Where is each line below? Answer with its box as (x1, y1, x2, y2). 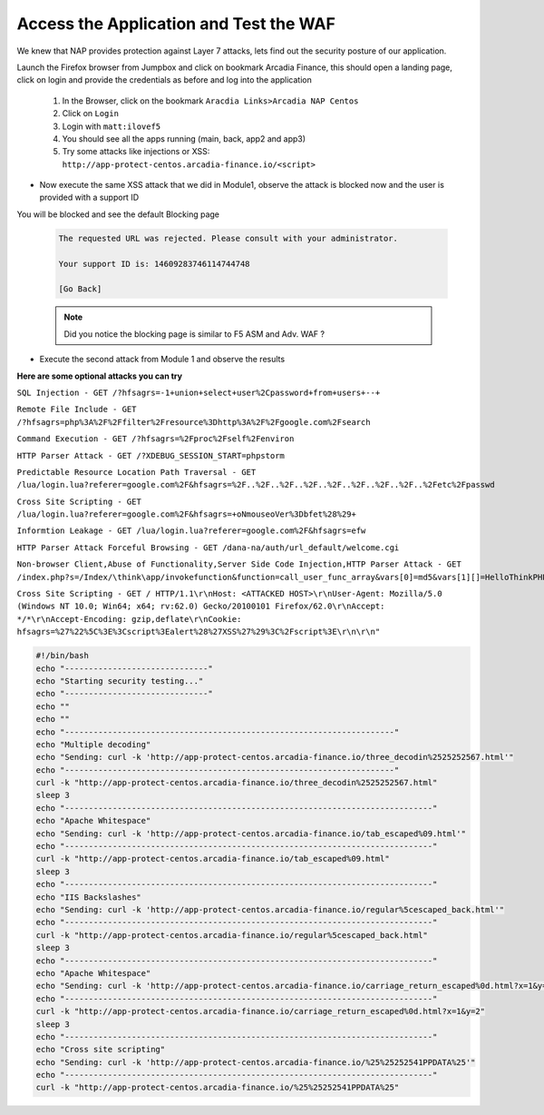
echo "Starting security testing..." (35, 676, 204, 686)
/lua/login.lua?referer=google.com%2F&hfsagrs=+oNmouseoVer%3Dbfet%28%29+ (16, 509, 357, 519)
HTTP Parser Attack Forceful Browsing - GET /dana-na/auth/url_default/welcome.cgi (16, 542, 400, 553)
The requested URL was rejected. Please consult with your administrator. (58, 232, 399, 243)
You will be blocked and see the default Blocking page (16, 209, 220, 220)
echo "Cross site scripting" (35, 1044, 166, 1055)
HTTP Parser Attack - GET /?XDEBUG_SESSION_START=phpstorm (16, 450, 286, 460)
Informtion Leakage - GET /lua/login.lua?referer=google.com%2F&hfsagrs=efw (16, 526, 366, 536)
